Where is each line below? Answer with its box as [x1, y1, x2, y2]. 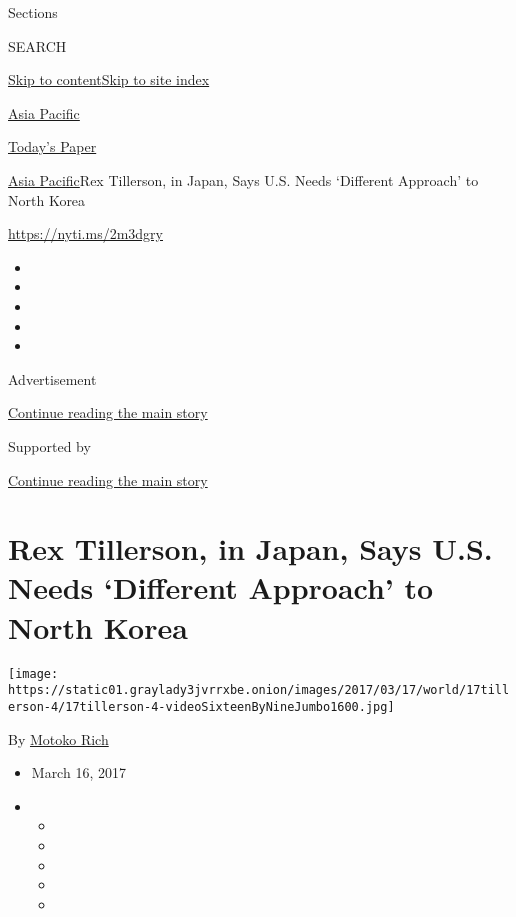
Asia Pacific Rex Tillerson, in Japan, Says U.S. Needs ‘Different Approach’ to [8, 169, 479, 190]
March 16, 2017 [31, 762, 126, 783]
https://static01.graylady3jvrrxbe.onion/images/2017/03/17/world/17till [8, 683, 510, 698]
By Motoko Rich [8, 728, 109, 749]
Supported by [8, 435, 91, 456]
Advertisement [8, 368, 97, 389]
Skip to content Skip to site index [8, 69, 210, 90]
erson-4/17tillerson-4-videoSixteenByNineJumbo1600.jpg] [8, 699, 395, 714]
